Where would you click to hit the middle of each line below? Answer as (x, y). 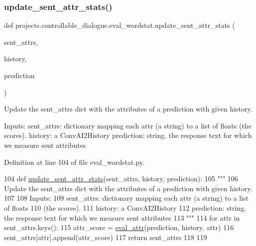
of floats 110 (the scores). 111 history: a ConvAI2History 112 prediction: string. (125, 207)
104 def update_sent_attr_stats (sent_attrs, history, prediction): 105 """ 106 (121, 179)
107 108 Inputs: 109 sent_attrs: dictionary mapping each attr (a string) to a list (126, 198)
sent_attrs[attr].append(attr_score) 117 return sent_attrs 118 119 (106, 237)
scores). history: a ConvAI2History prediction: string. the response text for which (128, 135)
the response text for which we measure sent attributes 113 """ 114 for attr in (122, 217)
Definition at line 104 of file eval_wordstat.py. (74, 162)
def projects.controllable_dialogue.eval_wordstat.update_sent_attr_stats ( (120, 25)
